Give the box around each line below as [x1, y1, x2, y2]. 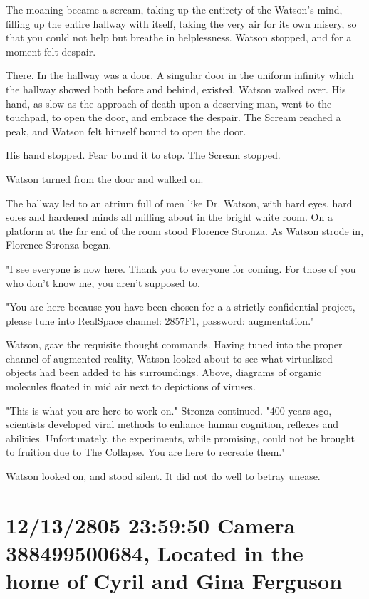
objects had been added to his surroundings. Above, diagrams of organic [6, 365, 321, 380]
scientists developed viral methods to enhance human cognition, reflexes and [6, 417, 339, 432]
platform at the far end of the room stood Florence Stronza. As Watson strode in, [6, 223, 364, 238]
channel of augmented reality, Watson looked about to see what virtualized [6, 350, 333, 365]
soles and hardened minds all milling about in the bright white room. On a [6, 209, 333, 224]
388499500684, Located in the [6, 538, 303, 567]
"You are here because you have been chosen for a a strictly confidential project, [6, 299, 355, 314]
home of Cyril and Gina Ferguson [6, 566, 343, 595]
